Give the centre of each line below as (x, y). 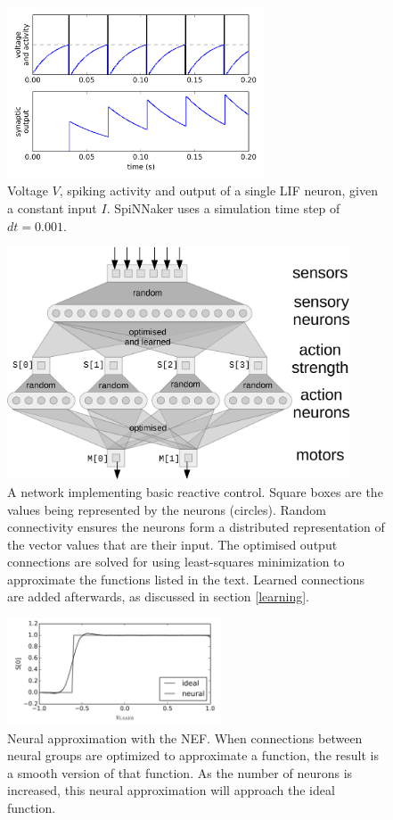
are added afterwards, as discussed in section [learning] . (158, 596)
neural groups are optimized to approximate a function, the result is (193, 755)
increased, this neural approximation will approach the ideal (171, 790)
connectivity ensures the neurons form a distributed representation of (196, 527)
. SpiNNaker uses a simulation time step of (223, 208)
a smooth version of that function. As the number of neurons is (180, 772)
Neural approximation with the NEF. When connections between (185, 737)
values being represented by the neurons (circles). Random (167, 509)
